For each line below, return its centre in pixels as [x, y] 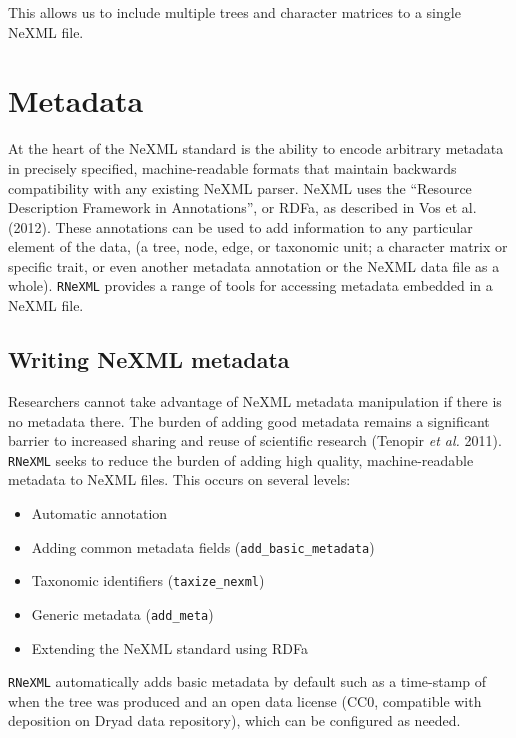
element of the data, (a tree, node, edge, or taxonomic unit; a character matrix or [258, 246]
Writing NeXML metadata [149, 359]
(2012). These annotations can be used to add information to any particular [240, 226]
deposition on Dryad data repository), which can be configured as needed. [234, 720]
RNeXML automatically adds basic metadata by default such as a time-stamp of [247, 681]
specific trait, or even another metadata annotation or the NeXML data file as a [254, 265]
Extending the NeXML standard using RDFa [169, 647]
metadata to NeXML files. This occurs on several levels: [179, 479]
